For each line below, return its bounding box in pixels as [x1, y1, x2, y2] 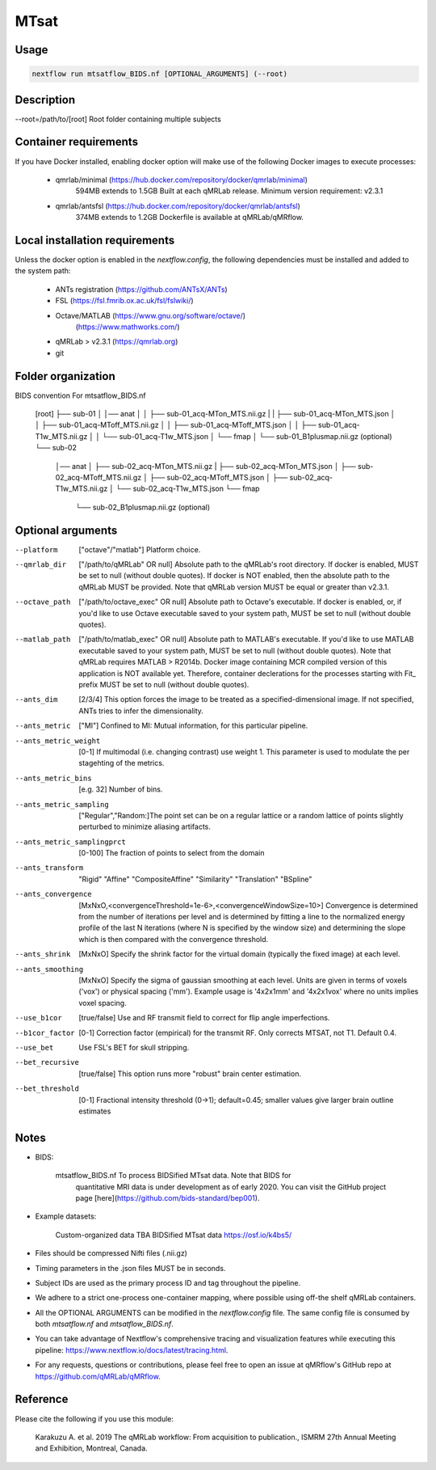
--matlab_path [15, 635, 71, 644]
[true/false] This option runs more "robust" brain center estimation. [78, 1068, 302, 1079]
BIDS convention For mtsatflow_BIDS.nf [15, 391, 147, 400]
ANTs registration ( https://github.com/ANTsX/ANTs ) [55, 284, 228, 294]
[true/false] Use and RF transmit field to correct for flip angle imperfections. [78, 1013, 330, 1023]
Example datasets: [35, 1211, 97, 1221]
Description [15, 93, 76, 107]
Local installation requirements [15, 233, 175, 247]
